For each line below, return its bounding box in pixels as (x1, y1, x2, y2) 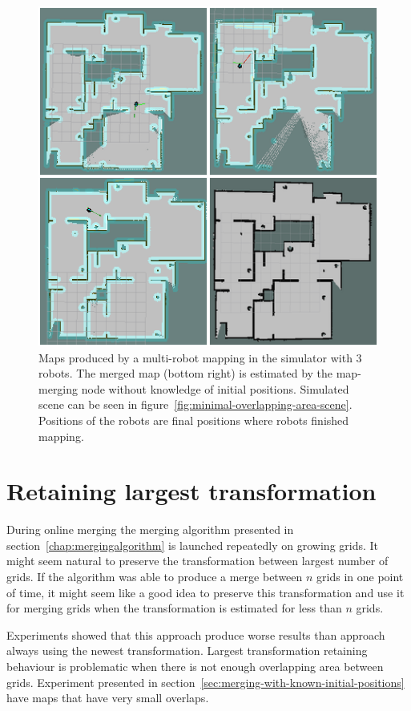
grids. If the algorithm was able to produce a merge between (6, 568, 303, 585)
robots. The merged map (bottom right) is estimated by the (38, 365, 333, 382)
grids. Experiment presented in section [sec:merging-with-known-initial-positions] (6, 673, 405, 690)
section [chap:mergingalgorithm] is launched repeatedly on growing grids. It (6, 536, 379, 553)
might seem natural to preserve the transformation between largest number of (6, 552, 389, 569)
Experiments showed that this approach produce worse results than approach (6, 626, 385, 643)
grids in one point (316, 568, 404, 585)
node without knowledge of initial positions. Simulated (81, 380, 349, 397)
